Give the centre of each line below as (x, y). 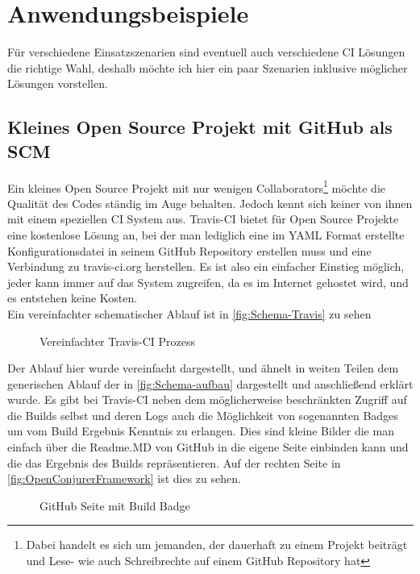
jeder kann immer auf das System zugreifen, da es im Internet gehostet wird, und (208, 282)
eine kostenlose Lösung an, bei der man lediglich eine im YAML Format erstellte (206, 234)
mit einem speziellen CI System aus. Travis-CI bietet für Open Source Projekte (203, 219)
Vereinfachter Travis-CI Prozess (118, 341)
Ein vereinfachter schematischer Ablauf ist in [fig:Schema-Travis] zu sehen (189, 313)
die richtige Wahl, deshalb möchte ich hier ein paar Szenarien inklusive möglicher (208, 67)
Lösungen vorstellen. (58, 83)
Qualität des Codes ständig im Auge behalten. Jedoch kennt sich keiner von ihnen (210, 203)
